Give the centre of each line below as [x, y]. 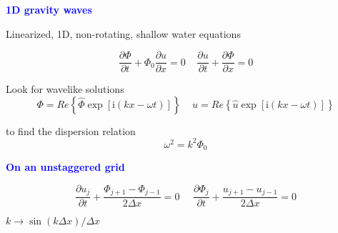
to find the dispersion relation [71, 130]
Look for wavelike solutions [65, 89]
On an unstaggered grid [65, 167]
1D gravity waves [49, 9]
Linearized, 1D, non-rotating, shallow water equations [123, 33]
